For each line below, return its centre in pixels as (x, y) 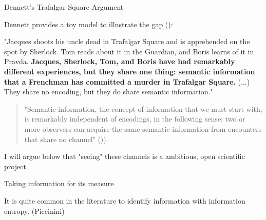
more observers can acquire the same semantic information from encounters (143, 128)
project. (16, 166)
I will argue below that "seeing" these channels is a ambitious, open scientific (125, 156)
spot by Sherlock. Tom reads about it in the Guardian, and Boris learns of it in (129, 51)
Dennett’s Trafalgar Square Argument (64, 7)
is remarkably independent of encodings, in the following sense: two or (135, 119)
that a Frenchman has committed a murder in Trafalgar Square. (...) (127, 81)
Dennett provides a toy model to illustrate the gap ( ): (89, 24)
